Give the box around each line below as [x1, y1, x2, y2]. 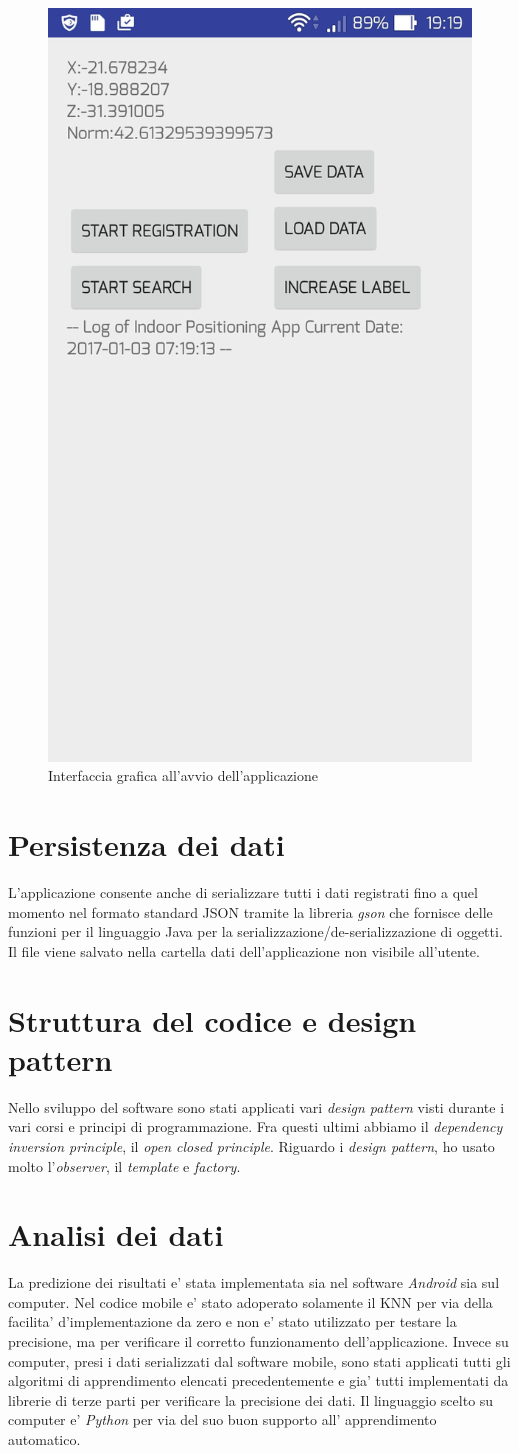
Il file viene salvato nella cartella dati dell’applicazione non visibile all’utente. [8, 940, 480, 961]
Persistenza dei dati [8, 824, 285, 865]
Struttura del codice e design [8, 999, 417, 1040]
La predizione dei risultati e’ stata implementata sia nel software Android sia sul [8, 1272, 500, 1293]
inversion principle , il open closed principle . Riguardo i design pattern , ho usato [8, 1135, 495, 1156]
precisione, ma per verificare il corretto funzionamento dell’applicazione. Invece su [8, 1331, 509, 1352]
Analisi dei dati [8, 1214, 224, 1255]
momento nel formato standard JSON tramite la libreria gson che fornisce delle [8, 901, 493, 922]
